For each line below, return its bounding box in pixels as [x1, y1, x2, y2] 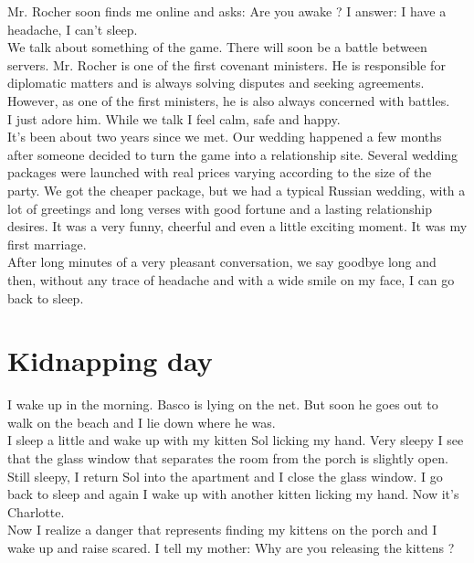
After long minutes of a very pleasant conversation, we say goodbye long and [7, 252, 437, 271]
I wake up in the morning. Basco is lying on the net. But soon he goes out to [7, 395, 438, 414]
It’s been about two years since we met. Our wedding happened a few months [7, 127, 442, 146]
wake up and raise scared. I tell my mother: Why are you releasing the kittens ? [7, 537, 455, 557]
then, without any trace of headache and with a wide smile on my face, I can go [7, 270, 455, 289]
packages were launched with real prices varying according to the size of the [7, 163, 432, 182]
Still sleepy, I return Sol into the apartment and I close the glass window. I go [7, 466, 443, 485]
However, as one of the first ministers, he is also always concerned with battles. [7, 90, 450, 110]
